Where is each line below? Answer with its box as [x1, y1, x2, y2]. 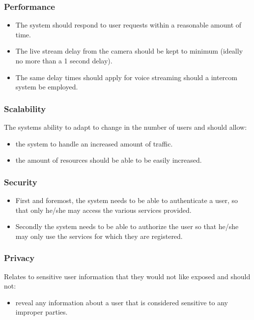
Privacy [4, 252, 35, 264]
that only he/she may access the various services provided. [15, 204, 192, 215]
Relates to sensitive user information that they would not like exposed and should [4, 271, 251, 281]
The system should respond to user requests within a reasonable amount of [15, 20, 242, 30]
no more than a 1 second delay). [15, 56, 113, 65]
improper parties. [15, 307, 68, 317]
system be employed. [15, 82, 78, 92]
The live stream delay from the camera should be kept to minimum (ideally [15, 46, 243, 56]
